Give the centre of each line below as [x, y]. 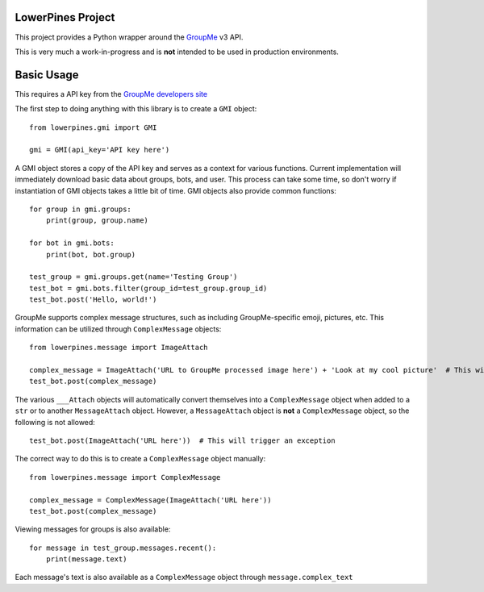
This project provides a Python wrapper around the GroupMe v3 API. [129, 37]
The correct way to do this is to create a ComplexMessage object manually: [140, 459]
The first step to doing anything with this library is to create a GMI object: [136, 109]
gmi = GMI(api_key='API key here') [100, 150]
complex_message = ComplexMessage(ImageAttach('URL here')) [150, 500]
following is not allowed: [55, 422]
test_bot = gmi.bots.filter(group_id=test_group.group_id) [148, 288]
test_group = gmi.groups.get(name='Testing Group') [134, 277]
